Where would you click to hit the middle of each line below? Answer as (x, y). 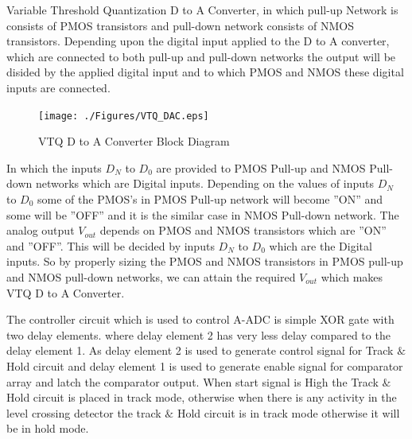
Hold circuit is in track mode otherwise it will (288, 412)
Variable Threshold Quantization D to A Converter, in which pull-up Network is (202, 10)
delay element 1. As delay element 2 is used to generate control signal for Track (200, 350)
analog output (41, 230)
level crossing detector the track (84, 412)
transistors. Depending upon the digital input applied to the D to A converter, (198, 41)
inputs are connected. (58, 87)
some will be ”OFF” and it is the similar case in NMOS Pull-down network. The (203, 214)
